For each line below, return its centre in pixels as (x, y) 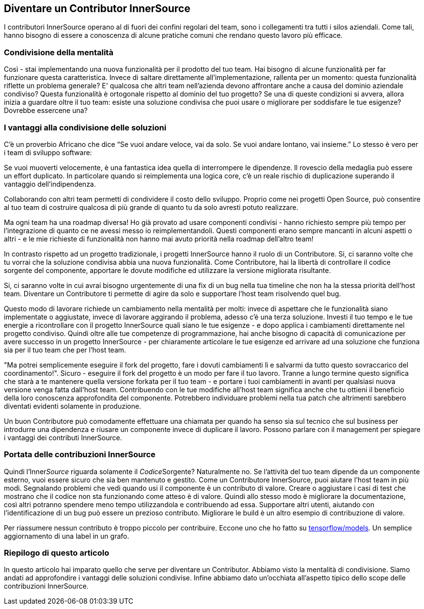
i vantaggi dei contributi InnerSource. (63, 437)
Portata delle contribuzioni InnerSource (80, 455)
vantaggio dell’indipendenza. (50, 184)
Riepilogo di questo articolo (57, 553)
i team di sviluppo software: (48, 152)
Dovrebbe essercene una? (46, 111)
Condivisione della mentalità (59, 52)
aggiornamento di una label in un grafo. (67, 536)
